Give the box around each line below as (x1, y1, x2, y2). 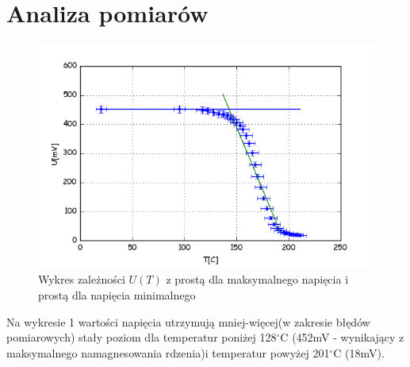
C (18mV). (333, 344, 385, 361)
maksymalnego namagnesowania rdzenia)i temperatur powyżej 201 (6, 344, 330, 361)
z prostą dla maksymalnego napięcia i (166, 271, 349, 288)
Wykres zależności (38, 271, 125, 288)
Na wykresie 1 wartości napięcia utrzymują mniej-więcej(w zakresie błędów (6, 313, 370, 330)
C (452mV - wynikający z (280, 329, 404, 346)
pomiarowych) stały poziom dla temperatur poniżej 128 (6, 329, 277, 346)
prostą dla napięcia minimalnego (38, 286, 196, 303)
